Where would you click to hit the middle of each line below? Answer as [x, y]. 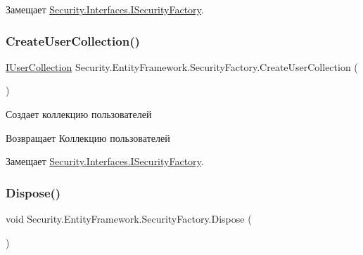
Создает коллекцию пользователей [79, 114]
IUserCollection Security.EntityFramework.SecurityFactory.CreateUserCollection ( [182, 66]
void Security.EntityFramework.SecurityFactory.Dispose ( [129, 218]
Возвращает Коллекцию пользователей [88, 137]
